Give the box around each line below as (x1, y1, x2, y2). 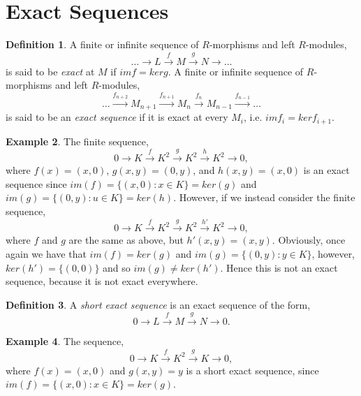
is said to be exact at (6, 64, 95, 78)
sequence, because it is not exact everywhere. (6, 274, 198, 288)
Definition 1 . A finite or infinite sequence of (6, 37, 199, 52)
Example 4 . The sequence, (6, 334, 124, 349)
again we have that (6, 246, 87, 261)
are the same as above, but (68, 233, 184, 247)
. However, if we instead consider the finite (173, 190, 355, 205)
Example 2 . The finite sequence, (6, 133, 149, 148)
